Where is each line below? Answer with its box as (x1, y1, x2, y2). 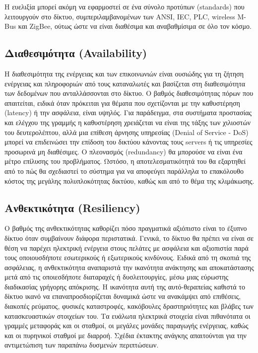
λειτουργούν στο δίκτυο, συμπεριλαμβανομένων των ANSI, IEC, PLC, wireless (4, 11, 235, 21)
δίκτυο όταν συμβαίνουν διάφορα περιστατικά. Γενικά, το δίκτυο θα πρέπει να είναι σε (4, 232, 254, 243)
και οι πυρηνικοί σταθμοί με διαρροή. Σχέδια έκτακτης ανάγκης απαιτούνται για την (4, 330, 247, 340)
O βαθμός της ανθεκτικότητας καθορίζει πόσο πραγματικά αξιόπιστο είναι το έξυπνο (4, 223, 247, 233)
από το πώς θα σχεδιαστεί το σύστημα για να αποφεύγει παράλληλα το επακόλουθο (4, 165, 244, 176)
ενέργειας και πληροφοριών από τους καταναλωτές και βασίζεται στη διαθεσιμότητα (4, 78, 246, 88)
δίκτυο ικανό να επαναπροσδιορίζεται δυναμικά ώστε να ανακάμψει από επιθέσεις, (4, 291, 241, 301)
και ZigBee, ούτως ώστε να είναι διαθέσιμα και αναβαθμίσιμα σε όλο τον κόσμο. (18, 21, 252, 31)
